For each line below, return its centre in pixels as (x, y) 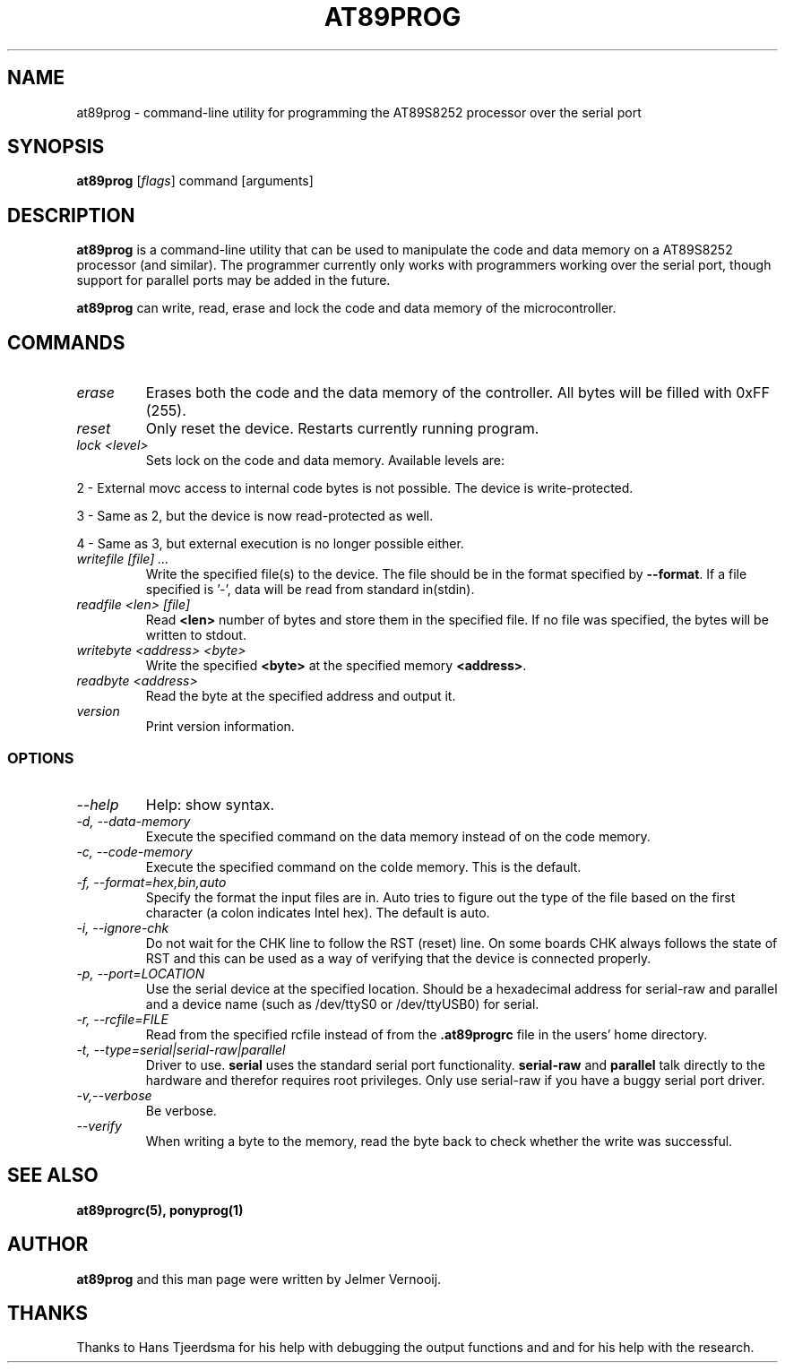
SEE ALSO (53, 1176)
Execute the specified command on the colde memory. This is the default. (363, 866)
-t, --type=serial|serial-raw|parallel (181, 1049)
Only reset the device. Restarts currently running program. (342, 429)
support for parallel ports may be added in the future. (233, 280)
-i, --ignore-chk (123, 927)
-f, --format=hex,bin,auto (151, 882)
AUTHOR (48, 1245)
